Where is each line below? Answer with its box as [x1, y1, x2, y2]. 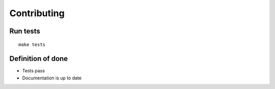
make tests [18, 41, 46, 48]
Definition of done [9, 55, 68, 63]
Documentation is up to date [22, 75, 81, 81]
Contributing [9, 8, 65, 19]
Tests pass [22, 68, 45, 74]
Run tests [9, 27, 40, 35]
